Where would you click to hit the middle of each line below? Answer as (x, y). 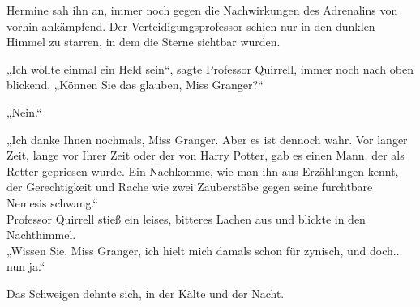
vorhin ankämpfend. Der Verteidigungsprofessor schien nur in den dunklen (191, 26)
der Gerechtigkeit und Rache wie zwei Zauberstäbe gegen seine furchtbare (190, 187)
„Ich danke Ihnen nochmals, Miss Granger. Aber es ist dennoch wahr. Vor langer (207, 139)
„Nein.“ (24, 111)
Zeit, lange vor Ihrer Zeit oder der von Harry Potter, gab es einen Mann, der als (206, 155)
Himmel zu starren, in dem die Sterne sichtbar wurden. (144, 42)
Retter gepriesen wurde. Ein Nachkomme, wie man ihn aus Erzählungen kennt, (203, 171)
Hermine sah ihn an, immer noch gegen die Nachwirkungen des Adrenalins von (202, 10)
